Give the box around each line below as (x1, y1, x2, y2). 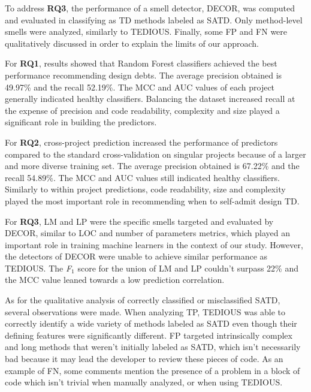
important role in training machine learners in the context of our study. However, (5, 238, 303, 251)
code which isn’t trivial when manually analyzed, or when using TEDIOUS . (5, 376, 283, 388)
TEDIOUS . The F (5, 261, 72, 274)
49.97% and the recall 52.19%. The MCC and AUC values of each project (5, 80, 275, 93)
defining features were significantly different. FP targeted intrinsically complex (5, 328, 292, 341)
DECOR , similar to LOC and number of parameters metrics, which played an (5, 227, 291, 239)
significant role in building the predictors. (5, 116, 157, 128)
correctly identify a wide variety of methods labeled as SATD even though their (5, 317, 297, 330)
